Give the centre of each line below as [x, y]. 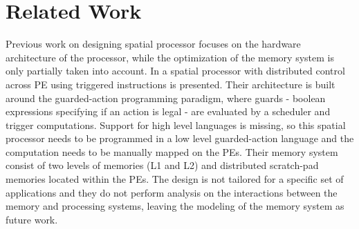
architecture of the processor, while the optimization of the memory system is [170, 57]
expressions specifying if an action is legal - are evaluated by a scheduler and [168, 111]
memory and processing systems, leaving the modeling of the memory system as [175, 206]
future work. [32, 219]
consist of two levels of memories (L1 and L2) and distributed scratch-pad [162, 165]
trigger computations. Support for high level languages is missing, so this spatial [176, 125]
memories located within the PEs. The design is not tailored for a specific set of [175, 179]
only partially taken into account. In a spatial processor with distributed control [175, 71]
